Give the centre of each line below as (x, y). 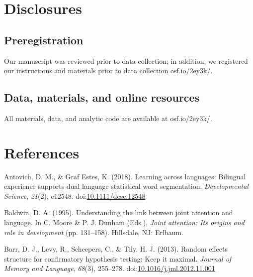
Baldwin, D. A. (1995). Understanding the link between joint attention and (119, 212)
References (42, 152)
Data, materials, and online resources (102, 97)
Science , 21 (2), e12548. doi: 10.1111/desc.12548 (75, 196)
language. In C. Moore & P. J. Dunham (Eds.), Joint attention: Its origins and (124, 222)
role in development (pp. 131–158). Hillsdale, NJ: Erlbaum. (94, 232)
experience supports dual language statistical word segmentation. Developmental (126, 186)
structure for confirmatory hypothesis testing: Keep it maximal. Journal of (118, 258)
